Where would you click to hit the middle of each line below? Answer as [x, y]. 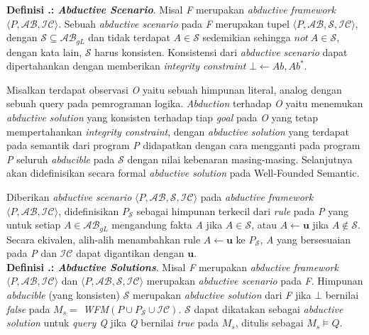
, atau [264, 225]
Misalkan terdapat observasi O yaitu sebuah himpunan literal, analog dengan [174, 89]
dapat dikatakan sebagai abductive [269, 308]
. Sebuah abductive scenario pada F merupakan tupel [174, 23]
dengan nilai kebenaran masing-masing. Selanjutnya [240, 159]
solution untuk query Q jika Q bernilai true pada [113, 323]
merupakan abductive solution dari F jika [222, 295]
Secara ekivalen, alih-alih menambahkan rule [104, 239]
